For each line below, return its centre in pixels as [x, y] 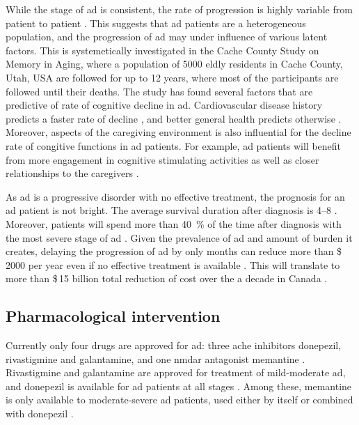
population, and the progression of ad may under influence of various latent [167, 37]
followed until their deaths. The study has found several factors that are [159, 91]
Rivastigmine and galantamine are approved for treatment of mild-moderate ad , [176, 372]
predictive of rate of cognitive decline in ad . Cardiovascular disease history [164, 105]
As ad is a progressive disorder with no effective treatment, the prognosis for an [175, 196]
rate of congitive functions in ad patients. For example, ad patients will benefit [174, 145]
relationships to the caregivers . [72, 173]
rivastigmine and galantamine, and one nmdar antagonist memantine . [155, 358]
